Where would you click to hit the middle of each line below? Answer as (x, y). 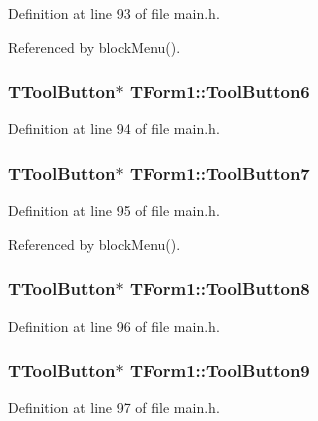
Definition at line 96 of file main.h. (114, 325)
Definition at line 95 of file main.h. (114, 210)
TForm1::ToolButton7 (219, 172)
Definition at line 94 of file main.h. (114, 128)
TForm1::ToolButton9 (219, 370)
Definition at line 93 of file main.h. (114, 13)
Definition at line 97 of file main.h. (114, 407)
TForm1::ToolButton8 (219, 288)
